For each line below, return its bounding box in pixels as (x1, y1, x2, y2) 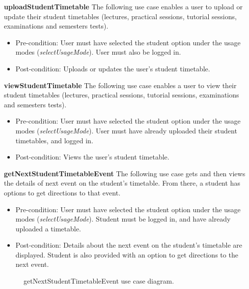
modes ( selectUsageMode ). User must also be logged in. (15, 47, 181, 57)
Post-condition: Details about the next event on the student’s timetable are (15, 240, 242, 250)
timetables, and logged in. (15, 135, 93, 145)
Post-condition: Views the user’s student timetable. (15, 152, 169, 162)
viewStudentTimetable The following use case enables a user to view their (4, 80, 237, 90)
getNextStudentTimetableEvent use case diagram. (24, 276, 174, 286)
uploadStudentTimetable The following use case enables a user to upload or (4, 1, 243, 11)
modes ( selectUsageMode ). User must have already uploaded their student (15, 125, 237, 135)
